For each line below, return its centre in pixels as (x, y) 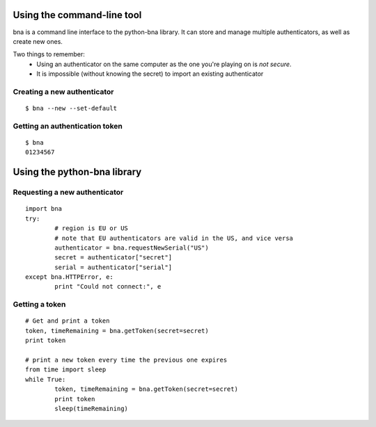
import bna (44, 209)
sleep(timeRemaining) (92, 408)
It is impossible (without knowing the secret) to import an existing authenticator (150, 74)
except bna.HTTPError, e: (70, 277)
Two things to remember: (49, 54)
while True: (46, 379)
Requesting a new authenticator (68, 193)
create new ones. (38, 41)
